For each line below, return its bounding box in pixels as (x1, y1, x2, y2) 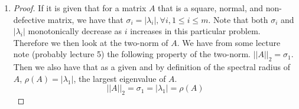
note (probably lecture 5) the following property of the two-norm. (13, 48, 251, 60)
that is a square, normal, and (158, 2, 264, 14)
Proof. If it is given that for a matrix (13, 2, 147, 14)
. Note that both (208, 13, 268, 25)
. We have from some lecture (177, 36, 281, 48)
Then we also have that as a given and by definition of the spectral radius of (13, 61, 291, 73)
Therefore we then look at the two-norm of (13, 36, 168, 48)
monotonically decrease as (28, 25, 122, 37)
